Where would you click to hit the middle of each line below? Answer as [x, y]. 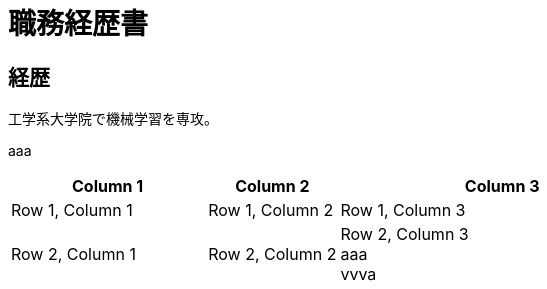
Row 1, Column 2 [271, 210]
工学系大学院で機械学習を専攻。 [113, 119]
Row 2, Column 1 [73, 254]
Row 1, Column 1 [72, 210]
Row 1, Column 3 [403, 210]
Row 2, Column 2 [272, 254]
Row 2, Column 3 [404, 234]
